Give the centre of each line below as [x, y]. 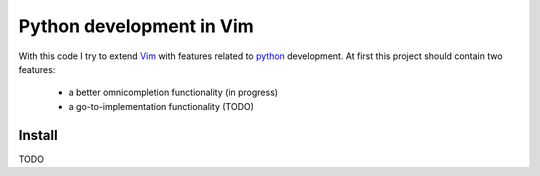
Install [38, 135]
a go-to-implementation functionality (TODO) [161, 106]
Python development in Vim [136, 26]
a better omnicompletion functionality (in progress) [173, 92]
